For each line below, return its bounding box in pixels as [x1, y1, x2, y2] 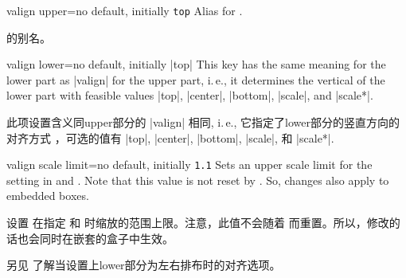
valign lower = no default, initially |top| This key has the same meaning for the [6, 56, 386, 72]
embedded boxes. [6, 187, 89, 204]
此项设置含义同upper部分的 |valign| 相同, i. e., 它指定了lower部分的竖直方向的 [6, 114, 400, 131]
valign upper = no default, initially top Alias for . [6, 2, 243, 18]
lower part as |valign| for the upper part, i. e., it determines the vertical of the [6, 71, 385, 88]
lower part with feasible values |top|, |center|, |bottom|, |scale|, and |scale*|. [6, 87, 373, 104]
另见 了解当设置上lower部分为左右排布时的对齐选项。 [6, 256, 281, 273]
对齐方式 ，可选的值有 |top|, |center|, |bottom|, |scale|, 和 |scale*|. [6, 129, 334, 146]
